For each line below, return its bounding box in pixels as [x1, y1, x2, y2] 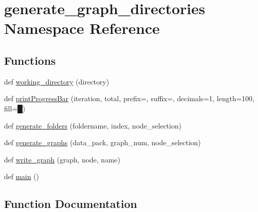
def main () [4, 171, 39, 182]
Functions [4, 52, 56, 68]
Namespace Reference [4, 18, 160, 38]
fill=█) [4, 103, 25, 113]
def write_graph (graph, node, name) [4, 154, 121, 164]
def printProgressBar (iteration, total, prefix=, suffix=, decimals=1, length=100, [4, 93, 254, 104]
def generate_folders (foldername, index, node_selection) [4, 120, 181, 131]
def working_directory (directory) [4, 76, 109, 87]
